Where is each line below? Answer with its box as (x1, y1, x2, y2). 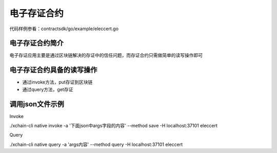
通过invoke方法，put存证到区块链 (22, 79, 93, 85)
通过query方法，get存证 (22, 86, 73, 92)
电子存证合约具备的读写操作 (9, 65, 97, 74)
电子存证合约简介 (9, 39, 64, 48)
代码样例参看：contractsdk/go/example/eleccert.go (9, 26, 119, 32)
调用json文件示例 (9, 100, 64, 108)
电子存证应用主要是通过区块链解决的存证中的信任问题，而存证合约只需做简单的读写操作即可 (9, 52, 203, 58)
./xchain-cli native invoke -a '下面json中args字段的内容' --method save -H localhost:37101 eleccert (9, 123, 218, 129)
